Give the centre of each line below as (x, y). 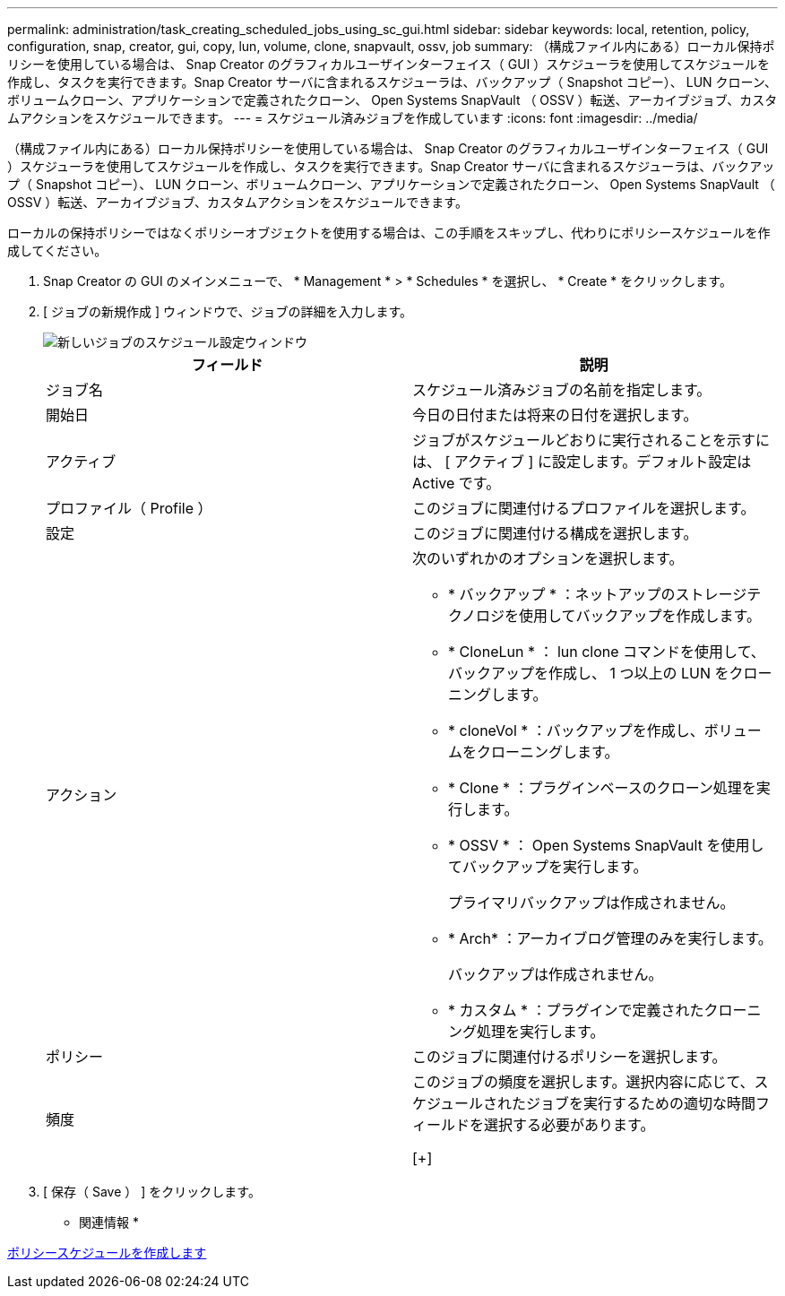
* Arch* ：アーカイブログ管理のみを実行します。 (610, 938)
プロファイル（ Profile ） (129, 508)
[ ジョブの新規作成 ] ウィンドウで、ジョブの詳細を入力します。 (228, 311)
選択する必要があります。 (569, 1125)
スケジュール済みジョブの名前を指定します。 (562, 390)
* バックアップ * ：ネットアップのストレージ (598, 594)
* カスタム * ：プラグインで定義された (576, 1010)
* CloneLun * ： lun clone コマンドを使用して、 (607, 652)
